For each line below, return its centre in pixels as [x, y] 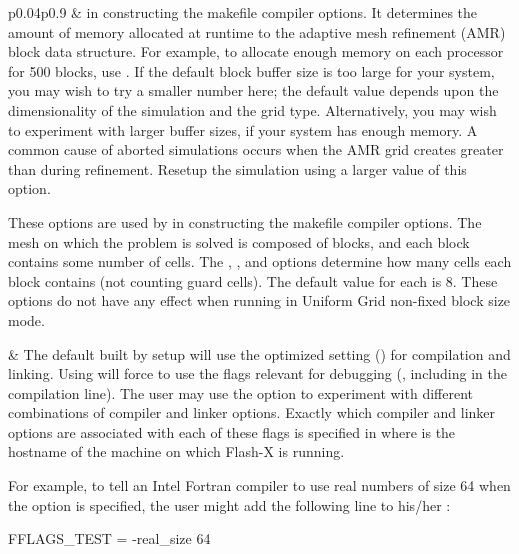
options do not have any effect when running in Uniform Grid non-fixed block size [259, 300]
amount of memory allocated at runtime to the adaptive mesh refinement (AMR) [257, 31]
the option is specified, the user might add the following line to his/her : [229, 504]
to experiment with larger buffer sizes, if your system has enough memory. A [243, 129]
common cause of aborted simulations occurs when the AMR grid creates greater [256, 149]
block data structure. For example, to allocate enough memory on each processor [256, 51]
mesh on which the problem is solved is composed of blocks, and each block [239, 241]
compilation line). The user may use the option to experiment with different [240, 392]
